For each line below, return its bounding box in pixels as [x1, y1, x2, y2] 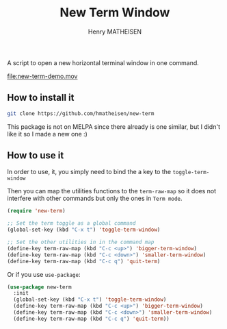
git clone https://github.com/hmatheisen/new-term [7, 110, 155, 117]
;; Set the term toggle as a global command [7, 220, 136, 227]
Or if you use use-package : [7, 270, 81, 278]
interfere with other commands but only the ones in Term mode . [7, 194, 183, 203]
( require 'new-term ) [7, 208, 66, 215]
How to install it [7, 92, 75, 103]
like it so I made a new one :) [7, 130, 88, 138]
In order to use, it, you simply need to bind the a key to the [7, 168, 172, 176]
